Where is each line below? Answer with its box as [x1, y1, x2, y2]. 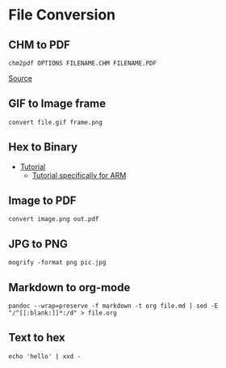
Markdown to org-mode [8, 281, 131, 294]
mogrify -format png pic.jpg [8, 259, 107, 267]
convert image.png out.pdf [8, 215, 99, 223]
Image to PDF [8, 194, 77, 208]
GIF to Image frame [8, 97, 107, 111]
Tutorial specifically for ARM [31, 170, 127, 180]
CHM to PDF [8, 38, 71, 52]
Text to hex [8, 331, 66, 345]
